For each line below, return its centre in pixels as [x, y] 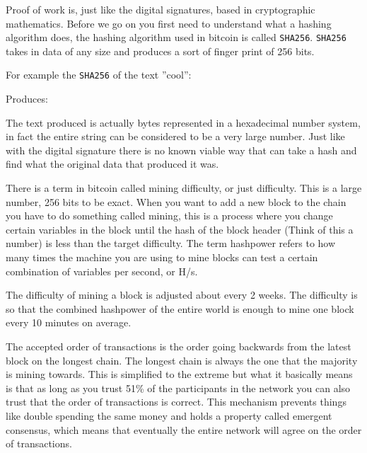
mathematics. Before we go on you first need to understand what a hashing [169, 23]
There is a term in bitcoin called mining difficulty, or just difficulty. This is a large [184, 188]
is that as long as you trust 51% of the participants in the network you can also [178, 388]
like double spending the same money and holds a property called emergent [169, 415]
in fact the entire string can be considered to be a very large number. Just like [175, 136]
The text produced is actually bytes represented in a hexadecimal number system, [183, 122]
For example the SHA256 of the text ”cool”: [99, 75]
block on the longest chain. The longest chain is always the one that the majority [182, 360]
